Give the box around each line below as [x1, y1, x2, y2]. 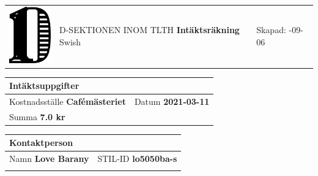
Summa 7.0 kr [9, 110, 65, 123]
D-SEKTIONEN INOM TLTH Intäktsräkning [59, 23, 240, 36]
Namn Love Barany [9, 152, 89, 165]
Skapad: [256, 23, 286, 36]
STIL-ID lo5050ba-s [97, 152, 177, 165]
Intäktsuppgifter [9, 79, 79, 92]
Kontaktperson [9, 136, 73, 149]
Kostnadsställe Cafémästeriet [9, 94, 126, 107]
